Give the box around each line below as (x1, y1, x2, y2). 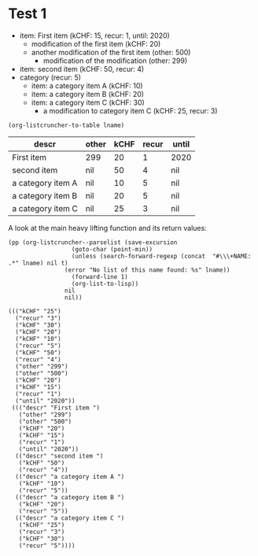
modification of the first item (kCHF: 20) (31, 39, 161, 48)
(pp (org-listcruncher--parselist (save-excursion (8, 238, 178, 246)
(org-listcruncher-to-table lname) (8, 121, 125, 129)
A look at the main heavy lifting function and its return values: (8, 223, 207, 232)
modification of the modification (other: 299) (42, 56, 188, 65)
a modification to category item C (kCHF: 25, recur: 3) (42, 106, 218, 115)
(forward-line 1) (71, 272, 128, 280)
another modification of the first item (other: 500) (31, 47, 191, 57)
